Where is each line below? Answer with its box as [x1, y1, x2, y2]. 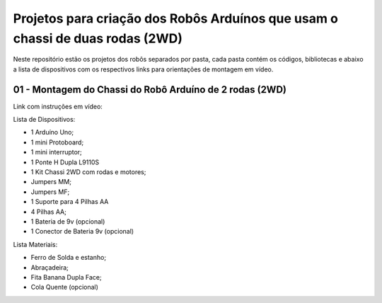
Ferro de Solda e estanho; [30, 253, 106, 262]
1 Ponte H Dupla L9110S [30, 158, 99, 166]
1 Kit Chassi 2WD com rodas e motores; [30, 167, 146, 176]
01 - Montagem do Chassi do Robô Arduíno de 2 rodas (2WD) [13, 84, 286, 96]
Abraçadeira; [30, 263, 69, 272]
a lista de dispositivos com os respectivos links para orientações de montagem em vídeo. [13, 64, 274, 74]
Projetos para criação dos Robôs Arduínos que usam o [13, 11, 339, 26]
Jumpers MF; [30, 188, 70, 196]
